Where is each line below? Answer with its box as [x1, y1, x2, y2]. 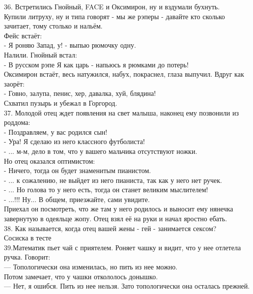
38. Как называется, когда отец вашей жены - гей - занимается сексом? [4, 223, 217, 233]
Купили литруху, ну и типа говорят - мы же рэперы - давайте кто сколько [4, 11, 225, 21]
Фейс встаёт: [4, 30, 42, 40]
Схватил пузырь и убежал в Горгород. [4, 97, 117, 108]
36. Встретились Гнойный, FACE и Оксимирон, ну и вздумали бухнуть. [4, 1, 220, 11]
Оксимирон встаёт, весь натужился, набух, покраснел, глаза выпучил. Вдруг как [4, 69, 244, 79]
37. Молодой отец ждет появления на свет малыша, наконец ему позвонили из [4, 107, 239, 118]
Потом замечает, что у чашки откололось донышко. [4, 271, 158, 281]
